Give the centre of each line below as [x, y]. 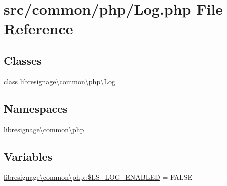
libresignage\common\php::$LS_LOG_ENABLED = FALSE [98, 177]
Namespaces [36, 108]
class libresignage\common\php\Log [60, 81]
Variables [28, 156]
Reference [39, 28]
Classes [23, 60]
